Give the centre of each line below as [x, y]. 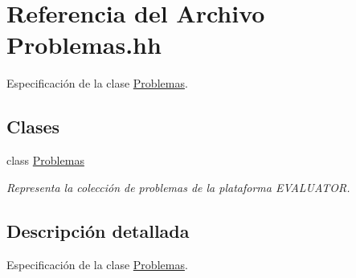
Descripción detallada [98, 230]
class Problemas [45, 160]
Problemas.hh [84, 45]
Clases [33, 127]
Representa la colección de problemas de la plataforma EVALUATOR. [178, 187]
